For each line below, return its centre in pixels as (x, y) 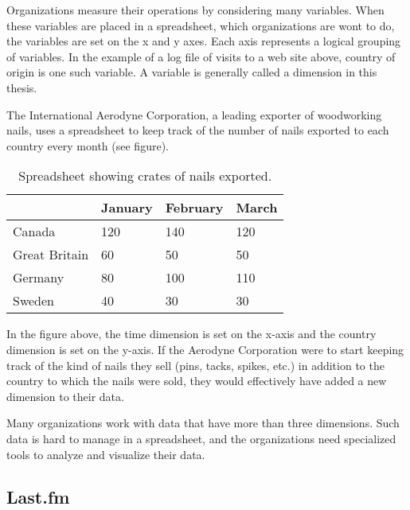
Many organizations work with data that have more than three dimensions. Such (203, 423)
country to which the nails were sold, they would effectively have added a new (197, 381)
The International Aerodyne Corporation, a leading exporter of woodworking (194, 114)
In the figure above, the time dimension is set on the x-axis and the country (191, 334)
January (127, 208)
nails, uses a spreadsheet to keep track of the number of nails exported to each (198, 130)
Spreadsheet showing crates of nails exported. (145, 176)
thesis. (22, 87)
